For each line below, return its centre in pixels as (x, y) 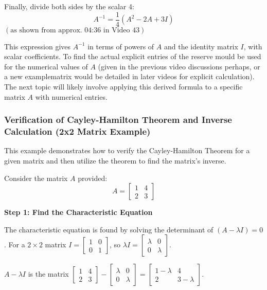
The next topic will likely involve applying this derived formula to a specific (123, 87)
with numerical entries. (71, 96)
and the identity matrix (201, 46)
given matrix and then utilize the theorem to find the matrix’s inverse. (115, 160)
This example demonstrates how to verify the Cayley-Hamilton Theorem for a (127, 150)
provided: (93, 178)
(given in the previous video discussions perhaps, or (179, 66)
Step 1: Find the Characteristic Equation (78, 212)
